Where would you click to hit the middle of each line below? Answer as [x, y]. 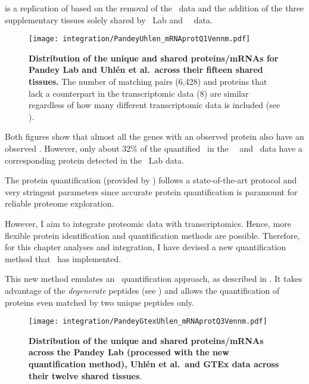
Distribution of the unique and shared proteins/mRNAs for [154, 58]
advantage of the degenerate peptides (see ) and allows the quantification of [142, 290]
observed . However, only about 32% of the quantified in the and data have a [154, 148]
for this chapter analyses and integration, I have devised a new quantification [146, 247]
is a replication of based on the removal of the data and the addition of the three [154, 8]
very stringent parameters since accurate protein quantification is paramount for [151, 191]
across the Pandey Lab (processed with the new [129, 352]
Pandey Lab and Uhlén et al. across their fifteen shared [146, 70]
